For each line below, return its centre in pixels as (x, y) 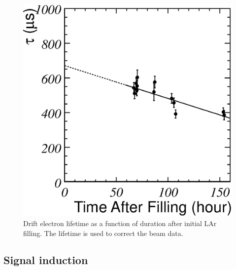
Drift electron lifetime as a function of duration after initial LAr (120, 223)
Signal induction (46, 259)
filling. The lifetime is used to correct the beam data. (103, 233)
